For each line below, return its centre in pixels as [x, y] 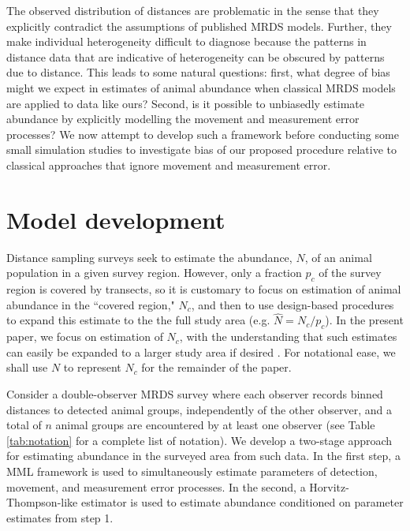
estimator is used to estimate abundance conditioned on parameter [242, 502]
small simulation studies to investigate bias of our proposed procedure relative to [202, 150]
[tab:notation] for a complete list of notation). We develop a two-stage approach [199, 440]
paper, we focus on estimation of [85, 337]
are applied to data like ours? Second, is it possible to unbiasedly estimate [185, 103]
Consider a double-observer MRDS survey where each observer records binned [195, 394]
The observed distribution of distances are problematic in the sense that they [193, 10]
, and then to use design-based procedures [293, 304]
